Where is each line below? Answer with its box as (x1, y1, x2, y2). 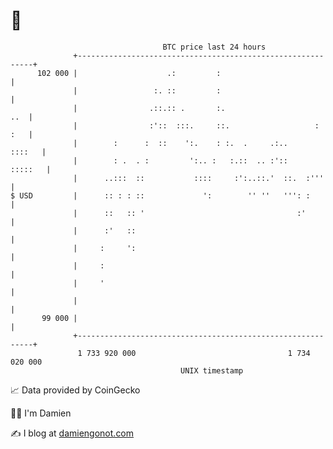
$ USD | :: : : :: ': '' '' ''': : (10, 190, 311, 201)
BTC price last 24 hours (162, 42, 267, 52)
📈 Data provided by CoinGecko (10, 384, 141, 396)
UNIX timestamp (180, 365, 244, 376)
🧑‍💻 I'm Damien (10, 407, 72, 419)
